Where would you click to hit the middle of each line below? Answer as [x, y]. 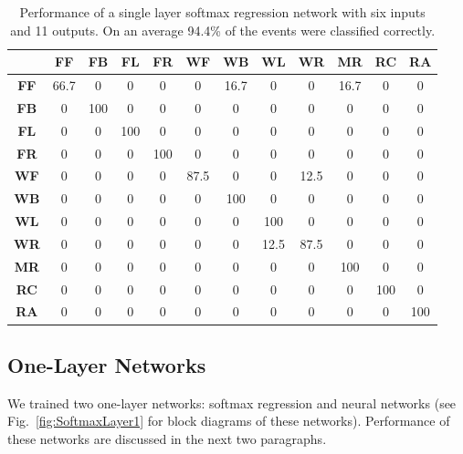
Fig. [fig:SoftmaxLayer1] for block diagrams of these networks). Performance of [229, 421]
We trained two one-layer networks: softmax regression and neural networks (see [232, 402]
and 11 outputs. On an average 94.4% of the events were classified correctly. [223, 30]
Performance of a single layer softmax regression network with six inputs [222, 12]
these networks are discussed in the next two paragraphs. [167, 438]
